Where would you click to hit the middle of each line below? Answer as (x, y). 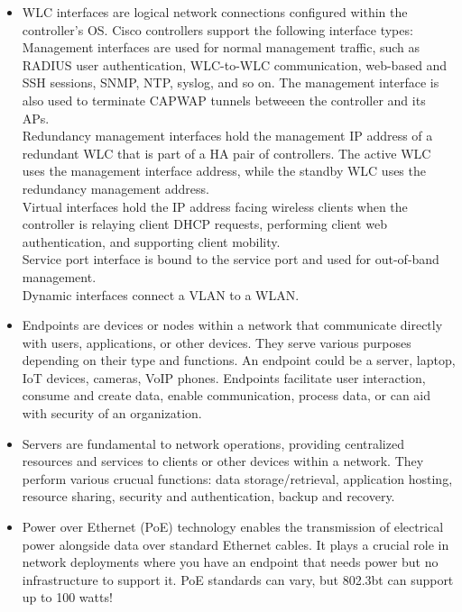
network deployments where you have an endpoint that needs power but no (230, 562)
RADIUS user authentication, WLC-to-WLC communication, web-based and (235, 64)
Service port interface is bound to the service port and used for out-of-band (231, 259)
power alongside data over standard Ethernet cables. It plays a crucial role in (236, 544)
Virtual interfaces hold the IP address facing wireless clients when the (215, 206)
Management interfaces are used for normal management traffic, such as (221, 47)
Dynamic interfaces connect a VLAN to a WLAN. (161, 294)
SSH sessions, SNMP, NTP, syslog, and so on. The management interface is (231, 82)
